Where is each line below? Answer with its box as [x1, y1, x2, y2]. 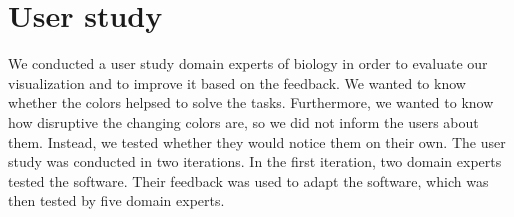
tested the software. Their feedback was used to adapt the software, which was [8, 170, 489, 191]
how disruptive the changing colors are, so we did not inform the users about [8, 111, 479, 132]
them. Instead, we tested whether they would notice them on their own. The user [8, 131, 506, 152]
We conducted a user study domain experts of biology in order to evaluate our [8, 53, 488, 74]
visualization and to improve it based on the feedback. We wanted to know [8, 72, 466, 93]
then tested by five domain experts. [8, 190, 225, 211]
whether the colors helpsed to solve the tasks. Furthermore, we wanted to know [8, 92, 494, 113]
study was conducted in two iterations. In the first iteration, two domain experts [8, 151, 502, 172]
